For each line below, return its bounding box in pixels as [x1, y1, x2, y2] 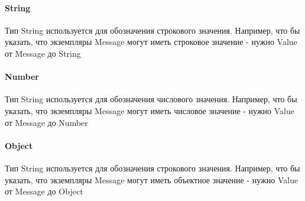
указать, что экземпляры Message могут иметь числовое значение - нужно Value [5, 104, 294, 116]
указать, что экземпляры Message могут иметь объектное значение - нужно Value [5, 173, 298, 186]
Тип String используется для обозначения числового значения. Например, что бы [5, 93, 297, 105]
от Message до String [5, 47, 81, 59]
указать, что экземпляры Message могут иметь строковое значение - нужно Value [5, 35, 297, 48]
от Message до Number [5, 116, 88, 128]
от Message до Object [5, 185, 83, 197]
